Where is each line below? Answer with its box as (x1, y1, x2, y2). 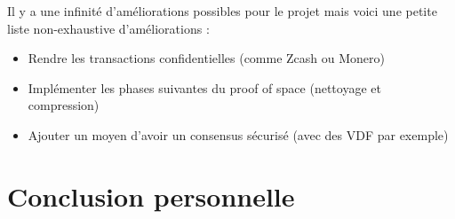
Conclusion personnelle (7, 177, 295, 214)
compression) (28, 96, 100, 114)
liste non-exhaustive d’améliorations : (7, 19, 210, 37)
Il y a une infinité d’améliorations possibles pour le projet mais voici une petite (7, 2, 437, 20)
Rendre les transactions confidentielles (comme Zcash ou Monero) (28, 49, 386, 67)
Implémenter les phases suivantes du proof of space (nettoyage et (28, 78, 381, 97)
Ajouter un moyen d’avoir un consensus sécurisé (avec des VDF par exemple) (28, 125, 449, 144)
